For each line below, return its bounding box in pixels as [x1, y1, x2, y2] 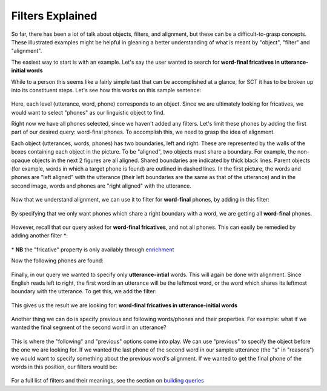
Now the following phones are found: [11, 257, 104, 264]
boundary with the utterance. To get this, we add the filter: [11, 288, 157, 295]
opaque [11, 157, 30, 164]
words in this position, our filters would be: [11, 363, 117, 370]
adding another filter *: [11, 232, 68, 239]
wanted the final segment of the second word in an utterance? [11, 324, 167, 331]
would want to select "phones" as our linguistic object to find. [11, 109, 165, 116]
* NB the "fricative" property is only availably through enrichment [11, 246, 174, 253]
